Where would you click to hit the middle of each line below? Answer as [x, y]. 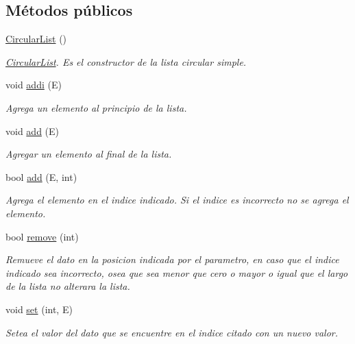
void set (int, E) [39, 309]
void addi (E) [34, 85]
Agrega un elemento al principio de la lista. [96, 107]
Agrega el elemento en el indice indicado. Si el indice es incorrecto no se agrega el [177, 200]
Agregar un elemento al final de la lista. [89, 154]
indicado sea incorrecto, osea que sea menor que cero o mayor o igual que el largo [177, 272]
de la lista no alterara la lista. [68, 286]
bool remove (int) [42, 236]
